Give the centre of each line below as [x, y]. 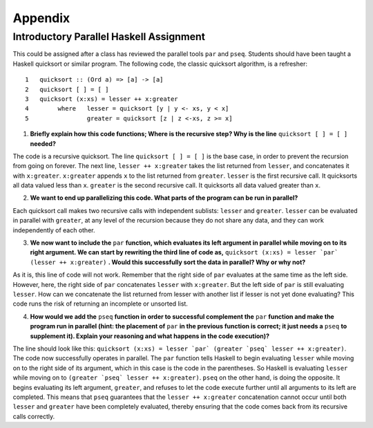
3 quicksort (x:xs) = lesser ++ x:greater [102, 99]
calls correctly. [34, 416]
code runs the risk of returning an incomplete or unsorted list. [100, 304]
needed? [43, 143]
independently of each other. [54, 230]
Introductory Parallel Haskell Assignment [109, 37]
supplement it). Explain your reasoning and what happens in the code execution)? [150, 336]
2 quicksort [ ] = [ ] [67, 89]
